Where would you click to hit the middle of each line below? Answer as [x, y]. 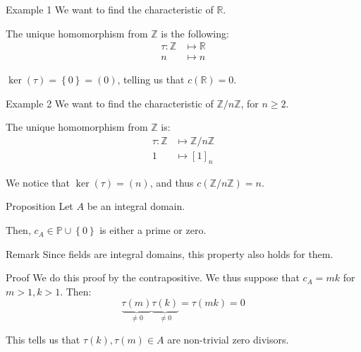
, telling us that [151, 80]
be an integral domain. [136, 206]
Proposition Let [39, 206]
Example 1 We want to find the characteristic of [110, 9]
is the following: [195, 33]
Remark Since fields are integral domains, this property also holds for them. [170, 253]
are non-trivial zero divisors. [228, 339]
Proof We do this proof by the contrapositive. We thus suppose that [153, 277]
